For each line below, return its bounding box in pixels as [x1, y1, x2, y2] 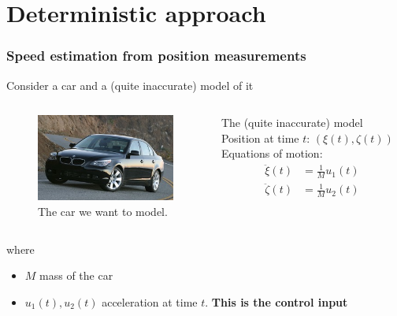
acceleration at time [102, 293, 198, 310]
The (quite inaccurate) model [221, 114, 363, 131]
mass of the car [39, 267, 113, 284]
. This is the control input [205, 293, 348, 310]
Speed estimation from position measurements [6, 46, 306, 65]
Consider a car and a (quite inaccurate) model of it [6, 76, 254, 93]
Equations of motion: [221, 145, 323, 162]
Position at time [221, 129, 299, 146]
